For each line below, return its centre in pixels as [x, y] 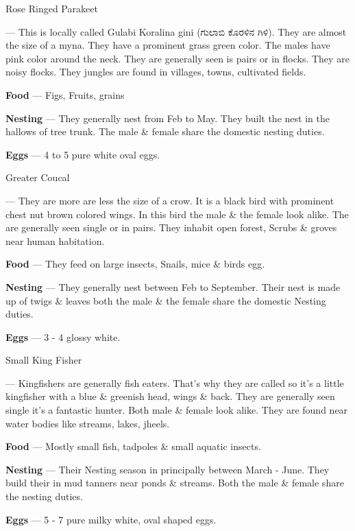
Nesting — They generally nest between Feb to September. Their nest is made [173, 286]
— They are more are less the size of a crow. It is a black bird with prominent [170, 200]
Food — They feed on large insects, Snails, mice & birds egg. [135, 264]
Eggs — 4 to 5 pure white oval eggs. [83, 154]
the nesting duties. [44, 496]
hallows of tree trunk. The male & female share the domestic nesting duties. [165, 131]
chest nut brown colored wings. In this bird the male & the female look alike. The [177, 214]
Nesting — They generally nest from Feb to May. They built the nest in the [168, 118]
